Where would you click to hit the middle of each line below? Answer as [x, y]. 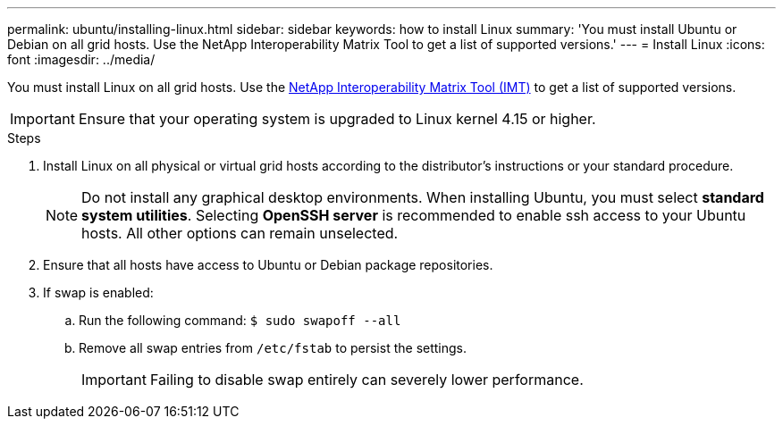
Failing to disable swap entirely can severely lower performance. [366, 380]
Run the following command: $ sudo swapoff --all [240, 320]
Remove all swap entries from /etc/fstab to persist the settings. [273, 348]
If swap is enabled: [98, 292]
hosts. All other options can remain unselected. [240, 233]
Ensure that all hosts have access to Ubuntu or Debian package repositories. [268, 265]
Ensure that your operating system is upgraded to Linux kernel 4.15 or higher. [337, 119]
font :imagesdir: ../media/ [81, 59]
